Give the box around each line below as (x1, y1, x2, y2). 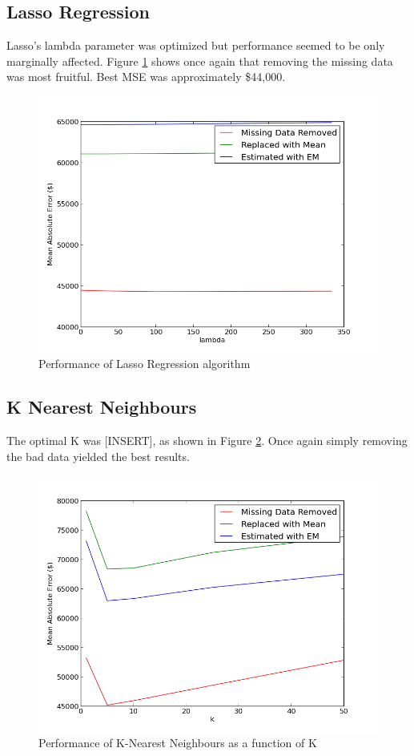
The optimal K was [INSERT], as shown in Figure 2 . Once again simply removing (6, 431, 408, 448)
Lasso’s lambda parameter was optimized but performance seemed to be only (6, 37, 385, 54)
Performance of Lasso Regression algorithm (38, 355, 251, 372)
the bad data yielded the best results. (6, 447, 190, 464)
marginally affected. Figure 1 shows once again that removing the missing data (6, 52, 393, 69)
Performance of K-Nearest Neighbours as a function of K (38, 734, 317, 751)
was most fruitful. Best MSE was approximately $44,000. (6, 68, 286, 85)
